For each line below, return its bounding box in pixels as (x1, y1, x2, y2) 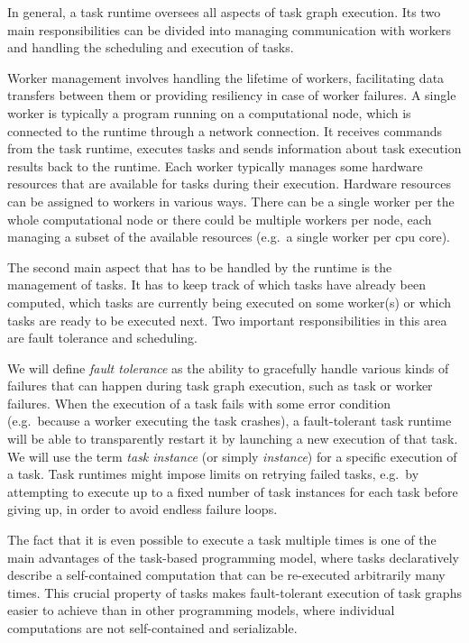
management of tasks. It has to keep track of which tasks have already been (7, 275, 426, 294)
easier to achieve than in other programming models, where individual (7, 601, 395, 620)
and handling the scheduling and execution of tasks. (7, 38, 294, 57)
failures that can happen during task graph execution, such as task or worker (7, 376, 433, 395)
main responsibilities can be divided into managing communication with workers (7, 20, 451, 39)
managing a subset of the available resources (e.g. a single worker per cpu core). (7, 227, 450, 246)
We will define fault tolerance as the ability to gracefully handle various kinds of (7, 358, 449, 377)
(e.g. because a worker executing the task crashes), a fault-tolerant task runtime (7, 411, 452, 430)
